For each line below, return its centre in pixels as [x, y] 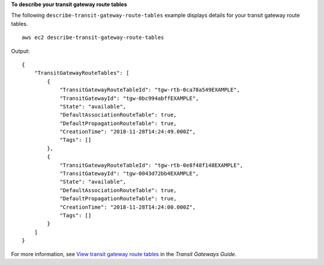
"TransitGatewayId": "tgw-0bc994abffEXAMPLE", [129, 98]
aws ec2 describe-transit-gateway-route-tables [93, 38]
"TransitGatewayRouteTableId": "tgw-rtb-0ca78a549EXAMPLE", [150, 90]
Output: [20, 51]
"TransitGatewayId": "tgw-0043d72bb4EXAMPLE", [129, 174]
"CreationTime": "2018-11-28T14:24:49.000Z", [128, 132]
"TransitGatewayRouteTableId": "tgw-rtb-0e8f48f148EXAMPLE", [151, 165]
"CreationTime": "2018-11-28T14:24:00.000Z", [128, 207]
